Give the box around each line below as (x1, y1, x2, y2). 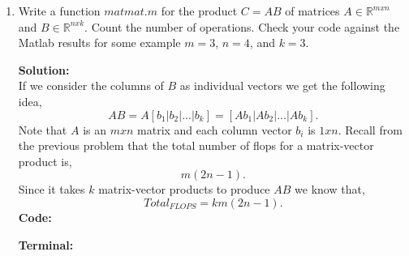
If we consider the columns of (18, 77, 164, 94)
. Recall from (338, 121, 403, 138)
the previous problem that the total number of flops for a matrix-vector (18, 137, 374, 154)
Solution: (18, 61, 70, 78)
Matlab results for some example (18, 34, 181, 51)
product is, (18, 152, 72, 169)
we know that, (295, 181, 365, 198)
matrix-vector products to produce (98, 181, 270, 198)
